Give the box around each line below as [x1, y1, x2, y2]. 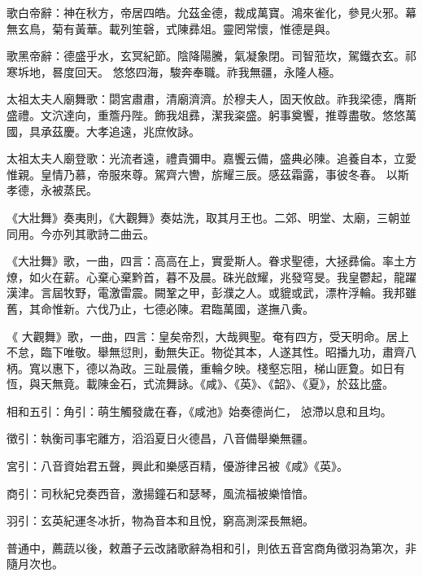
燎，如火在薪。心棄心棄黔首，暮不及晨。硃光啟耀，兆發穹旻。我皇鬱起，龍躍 [7, 268, 416, 285]
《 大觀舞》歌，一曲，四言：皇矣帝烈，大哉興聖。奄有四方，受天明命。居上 [7, 327, 409, 344]
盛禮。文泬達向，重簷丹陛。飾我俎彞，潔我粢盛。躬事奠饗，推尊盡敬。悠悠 [7, 106, 405, 123]
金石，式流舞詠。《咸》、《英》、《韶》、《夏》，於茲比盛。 [108, 375, 394, 392]
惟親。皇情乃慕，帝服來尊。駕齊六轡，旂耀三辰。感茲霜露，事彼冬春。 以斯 [7, 165, 409, 182]
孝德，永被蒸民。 [7, 181, 98, 199]
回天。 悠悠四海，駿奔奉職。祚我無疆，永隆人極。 [74, 63, 341, 80]
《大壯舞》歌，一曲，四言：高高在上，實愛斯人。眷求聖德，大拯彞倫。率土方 [7, 252, 416, 269]
